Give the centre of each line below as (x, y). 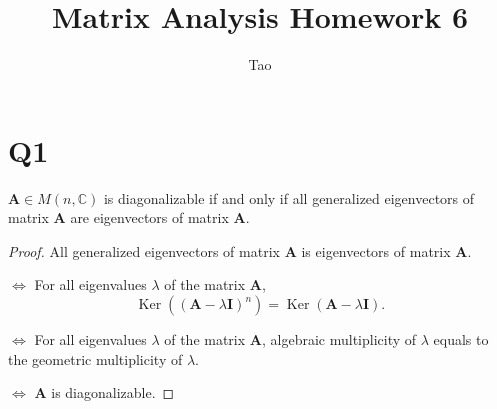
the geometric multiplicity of (95, 358)
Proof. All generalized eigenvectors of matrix (144, 250)
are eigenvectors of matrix (149, 217)
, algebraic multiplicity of (339, 339)
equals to (461, 339)
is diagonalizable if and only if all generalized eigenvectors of (289, 197)
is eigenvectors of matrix (376, 250)
